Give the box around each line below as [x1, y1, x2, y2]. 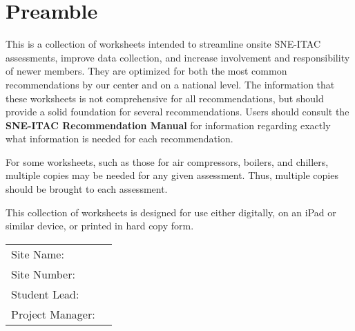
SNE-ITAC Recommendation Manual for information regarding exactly [6, 117, 331, 132]
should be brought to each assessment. [6, 182, 168, 196]
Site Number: [11, 265, 75, 282]
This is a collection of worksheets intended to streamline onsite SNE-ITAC [6, 37, 321, 51]
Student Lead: [11, 285, 79, 302]
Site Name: [11, 245, 64, 262]
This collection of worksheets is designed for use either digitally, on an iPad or [6, 205, 336, 219]
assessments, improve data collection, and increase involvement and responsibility [6, 50, 350, 64]
